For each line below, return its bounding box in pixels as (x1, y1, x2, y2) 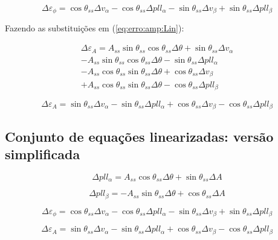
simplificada (5, 145, 80, 163)
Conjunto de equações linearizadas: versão (5, 127, 274, 145)
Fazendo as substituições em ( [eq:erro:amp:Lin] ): (5, 22, 184, 34)
